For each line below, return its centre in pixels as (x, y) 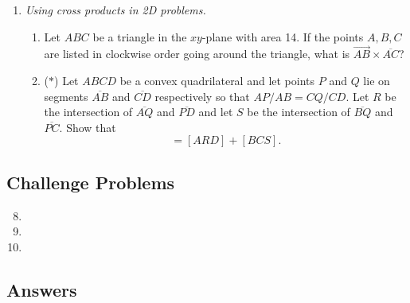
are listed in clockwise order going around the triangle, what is (197, 54)
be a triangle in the (140, 36)
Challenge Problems (91, 182)
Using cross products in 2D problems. (115, 10)
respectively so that (202, 96)
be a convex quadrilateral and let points (217, 80)
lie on (377, 80)
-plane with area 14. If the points (283, 36)
